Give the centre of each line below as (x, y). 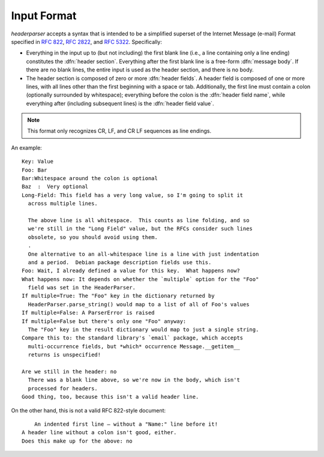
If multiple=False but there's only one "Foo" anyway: (104, 321)
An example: (26, 148)
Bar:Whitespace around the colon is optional (90, 178)
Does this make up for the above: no (77, 441)
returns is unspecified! (64, 355)
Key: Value (38, 162)
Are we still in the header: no (69, 371)
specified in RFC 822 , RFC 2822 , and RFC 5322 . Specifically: (86, 41)
